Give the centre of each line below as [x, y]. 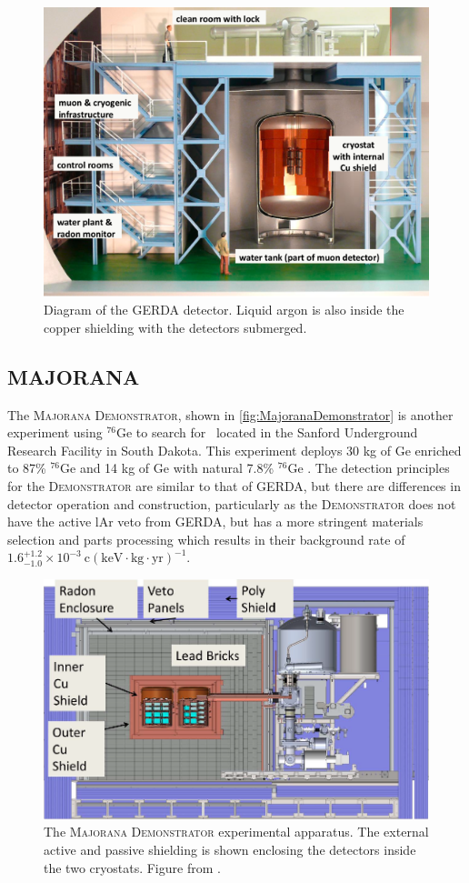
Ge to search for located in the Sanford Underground [267, 432]
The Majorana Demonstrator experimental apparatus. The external [236, 832]
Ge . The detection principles [369, 468]
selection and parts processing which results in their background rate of [206, 539]
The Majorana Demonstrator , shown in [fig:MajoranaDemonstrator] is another [230, 414]
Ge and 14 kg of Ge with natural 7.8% [167, 468]
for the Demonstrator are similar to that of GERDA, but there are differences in [234, 485]
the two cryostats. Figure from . [132, 867]
